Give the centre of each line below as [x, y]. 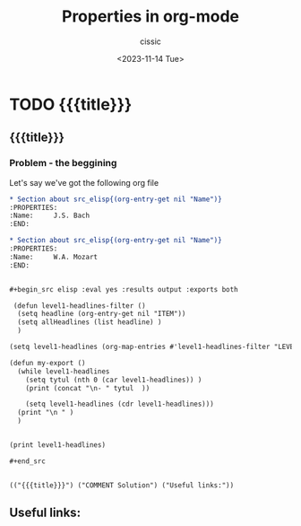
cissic [150, 41]
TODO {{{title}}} [71, 104]
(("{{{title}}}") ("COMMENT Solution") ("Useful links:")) [122, 485]
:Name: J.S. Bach [50, 216]
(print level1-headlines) [57, 445]
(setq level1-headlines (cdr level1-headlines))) [120, 404]
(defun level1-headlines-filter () [79, 306]
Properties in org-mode [150, 17]
